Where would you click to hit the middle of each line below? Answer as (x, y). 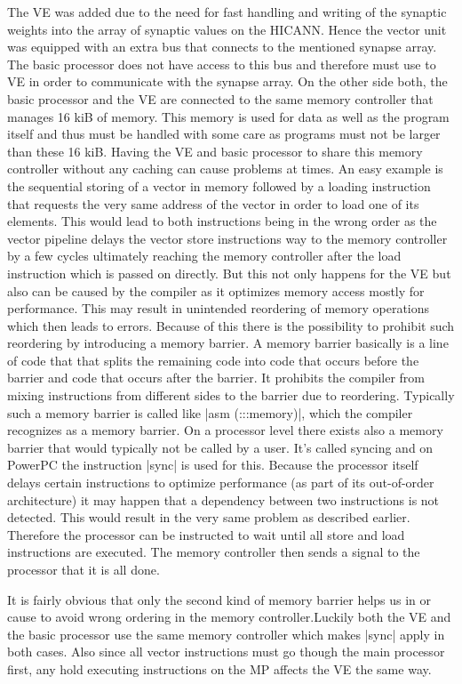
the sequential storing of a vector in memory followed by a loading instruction (219, 185)
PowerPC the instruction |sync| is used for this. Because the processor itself (213, 465)
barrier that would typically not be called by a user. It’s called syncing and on (220, 447)
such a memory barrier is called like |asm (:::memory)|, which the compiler (210, 412)
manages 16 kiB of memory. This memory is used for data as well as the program (228, 116)
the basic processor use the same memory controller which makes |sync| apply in (226, 634)
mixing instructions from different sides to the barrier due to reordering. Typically (231, 395)
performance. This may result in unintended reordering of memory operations (219, 308)
